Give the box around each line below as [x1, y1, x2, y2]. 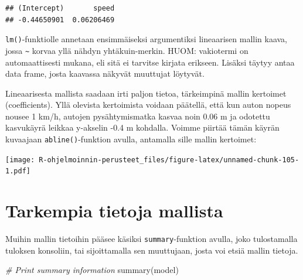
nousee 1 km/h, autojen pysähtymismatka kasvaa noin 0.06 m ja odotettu [5, 110, 270, 122]
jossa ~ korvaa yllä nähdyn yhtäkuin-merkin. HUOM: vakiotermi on [5, 44, 248, 56]
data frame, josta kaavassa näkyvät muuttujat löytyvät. [5, 67, 205, 80]
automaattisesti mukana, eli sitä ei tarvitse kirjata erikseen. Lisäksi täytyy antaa [5, 56, 295, 68]
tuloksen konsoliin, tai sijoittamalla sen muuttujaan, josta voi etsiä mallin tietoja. [5, 244, 298, 256]
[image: [5, 155, 35, 164]
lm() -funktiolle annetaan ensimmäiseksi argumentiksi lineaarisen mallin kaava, [5, 33, 288, 45]
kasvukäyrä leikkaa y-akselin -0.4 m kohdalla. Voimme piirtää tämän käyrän [5, 121, 280, 134]
